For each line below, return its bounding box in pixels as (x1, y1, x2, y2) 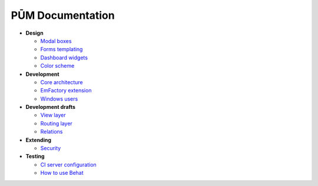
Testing (25, 153, 45, 160)
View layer (40, 112, 66, 119)
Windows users (40, 95, 78, 102)
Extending (25, 136, 52, 144)
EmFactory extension (40, 87, 92, 94)
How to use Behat (40, 170, 84, 177)
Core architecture (40, 78, 83, 85)
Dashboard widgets (40, 54, 88, 61)
